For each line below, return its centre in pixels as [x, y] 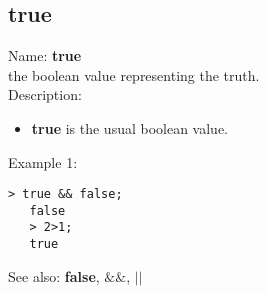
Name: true [45, 55]
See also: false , [54, 275]
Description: [45, 94]
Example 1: [43, 161]
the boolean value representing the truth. [134, 74]
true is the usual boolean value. [130, 127]
